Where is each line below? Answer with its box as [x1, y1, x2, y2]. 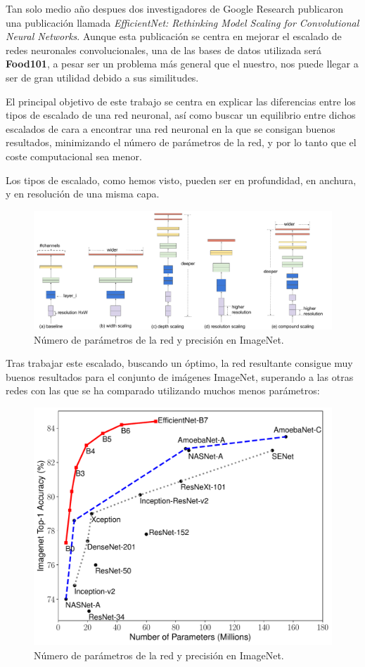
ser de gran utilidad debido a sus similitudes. [6, 70, 199, 84]
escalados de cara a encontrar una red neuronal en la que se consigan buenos [6, 121, 335, 136]
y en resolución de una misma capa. [6, 186, 160, 201]
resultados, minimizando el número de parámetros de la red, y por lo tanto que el [6, 135, 357, 150]
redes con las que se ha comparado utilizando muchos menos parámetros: [6, 383, 320, 398]
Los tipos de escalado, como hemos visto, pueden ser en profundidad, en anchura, [6, 172, 357, 187]
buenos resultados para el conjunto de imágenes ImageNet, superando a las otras [6, 369, 354, 384]
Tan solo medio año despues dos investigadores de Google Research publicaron [6, 1, 344, 15]
